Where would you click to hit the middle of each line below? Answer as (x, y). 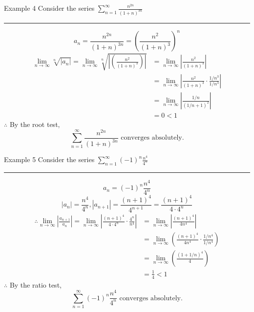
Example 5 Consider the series (49, 159)
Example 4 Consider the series (49, 8)
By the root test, (35, 124)
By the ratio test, (35, 284)
